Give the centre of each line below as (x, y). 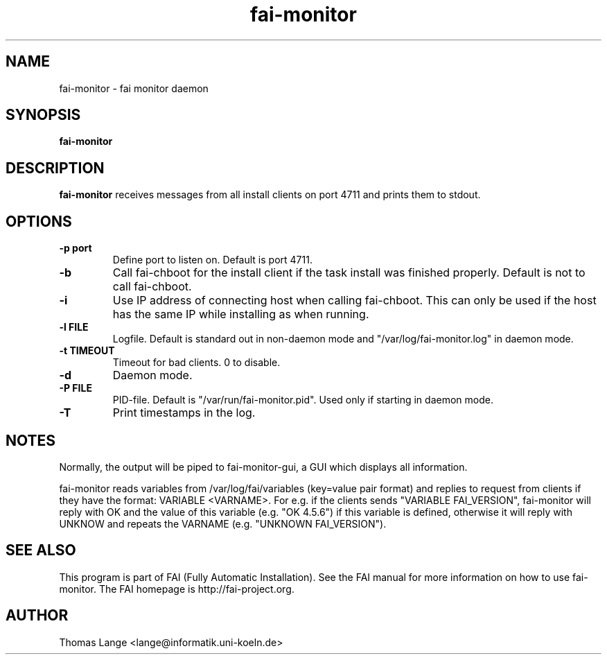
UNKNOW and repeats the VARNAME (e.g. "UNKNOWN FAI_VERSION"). (223, 523)
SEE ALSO (41, 550)
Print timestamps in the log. (184, 413)
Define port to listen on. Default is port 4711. (212, 260)
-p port (76, 248)
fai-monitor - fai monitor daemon (134, 88)
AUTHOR (37, 616)
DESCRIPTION (55, 168)
